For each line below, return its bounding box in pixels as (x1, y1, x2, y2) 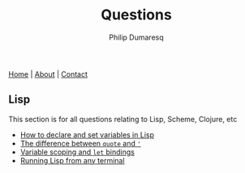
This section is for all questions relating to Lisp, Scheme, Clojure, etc (8, 114, 238, 124)
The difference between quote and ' (19, 138, 142, 148)
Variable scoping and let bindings (19, 147, 135, 157)
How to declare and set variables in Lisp (19, 129, 154, 139)
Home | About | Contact (8, 69, 88, 78)
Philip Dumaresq (109, 32, 164, 42)
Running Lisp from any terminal (19, 155, 125, 165)
